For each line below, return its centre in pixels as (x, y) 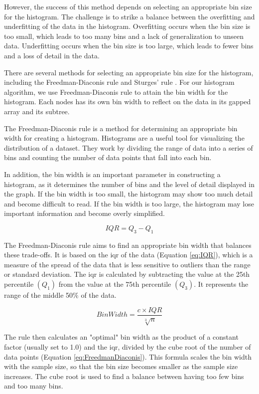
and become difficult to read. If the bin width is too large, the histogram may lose (129, 203)
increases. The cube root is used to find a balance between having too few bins (124, 376)
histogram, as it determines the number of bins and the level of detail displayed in (129, 184)
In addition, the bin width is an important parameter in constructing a (112, 174)
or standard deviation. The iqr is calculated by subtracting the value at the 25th (127, 274)
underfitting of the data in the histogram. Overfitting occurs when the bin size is (127, 26)
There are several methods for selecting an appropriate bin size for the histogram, (129, 72)
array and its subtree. (37, 111)
